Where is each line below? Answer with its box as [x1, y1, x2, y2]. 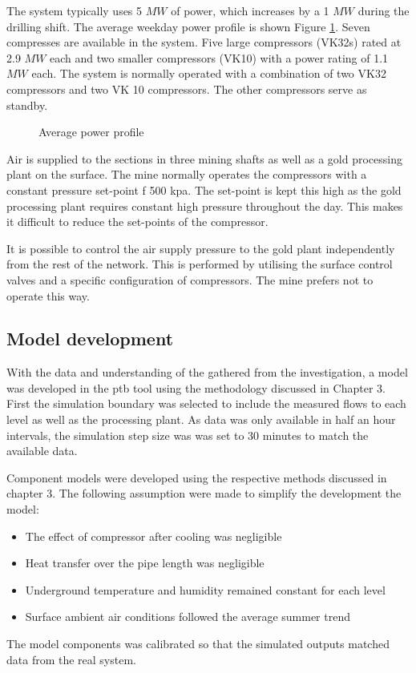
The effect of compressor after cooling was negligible [25, 527, 282, 544]
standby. [6, 96, 48, 113]
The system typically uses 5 [6, 2, 143, 18]
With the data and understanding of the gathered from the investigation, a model [6, 364, 408, 381]
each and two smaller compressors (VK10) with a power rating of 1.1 [50, 49, 389, 66]
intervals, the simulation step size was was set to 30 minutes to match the [6, 426, 369, 443]
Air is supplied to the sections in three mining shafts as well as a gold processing [6, 150, 402, 167]
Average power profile [38, 123, 144, 140]
